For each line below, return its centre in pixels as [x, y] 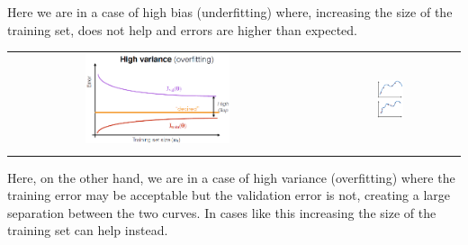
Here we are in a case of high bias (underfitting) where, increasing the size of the [230, 12]
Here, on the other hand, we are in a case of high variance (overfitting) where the [231, 177]
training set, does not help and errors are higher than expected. [182, 29]
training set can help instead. [88, 230]
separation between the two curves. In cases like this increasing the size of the [222, 212]
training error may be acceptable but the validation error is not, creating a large [229, 195]
